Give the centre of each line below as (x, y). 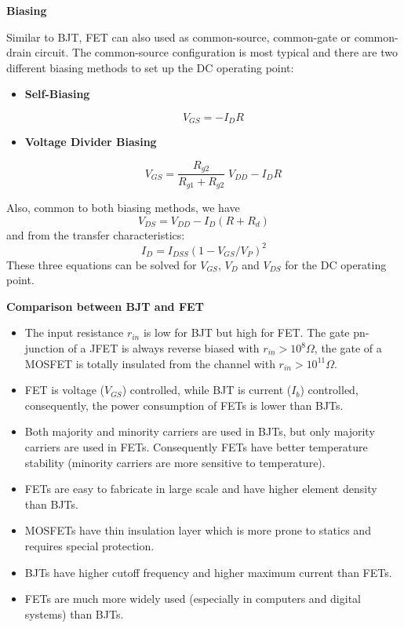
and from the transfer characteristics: (96, 234)
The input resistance (74, 332)
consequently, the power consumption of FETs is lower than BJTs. (184, 405)
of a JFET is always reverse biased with (164, 348)
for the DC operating (336, 264)
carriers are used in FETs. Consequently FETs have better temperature (196, 446)
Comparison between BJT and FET (105, 306)
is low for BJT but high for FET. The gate (246, 332)
